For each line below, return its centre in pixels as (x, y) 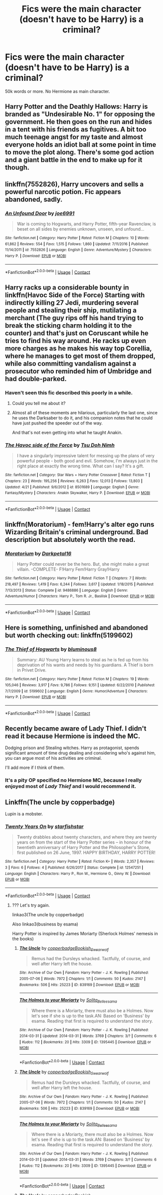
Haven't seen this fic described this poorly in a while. (69, 392)
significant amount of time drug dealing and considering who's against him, (81, 753)
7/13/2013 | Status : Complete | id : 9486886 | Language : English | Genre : (67, 590)
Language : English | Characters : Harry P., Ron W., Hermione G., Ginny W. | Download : (78, 873)
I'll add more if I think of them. (35, 768)
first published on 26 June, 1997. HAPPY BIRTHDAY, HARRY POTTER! (86, 853)
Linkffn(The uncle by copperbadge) (60, 802)
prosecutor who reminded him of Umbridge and (78, 371)
